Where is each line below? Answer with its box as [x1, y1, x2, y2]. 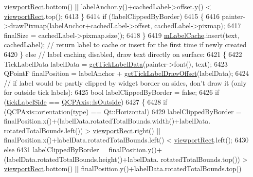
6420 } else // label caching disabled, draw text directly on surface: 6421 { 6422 [4, 49, 242, 59]
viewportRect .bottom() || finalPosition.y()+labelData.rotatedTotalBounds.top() [4, 163, 242, 174]
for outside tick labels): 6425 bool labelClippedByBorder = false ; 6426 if [4, 87, 219, 97]
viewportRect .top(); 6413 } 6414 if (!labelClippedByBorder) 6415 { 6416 [4, 11, 220, 21]
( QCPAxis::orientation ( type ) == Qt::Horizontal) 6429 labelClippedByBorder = [4, 106, 241, 116]
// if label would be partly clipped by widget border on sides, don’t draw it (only [4, 77, 247, 88]
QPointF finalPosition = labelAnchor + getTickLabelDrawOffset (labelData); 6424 [4, 68, 249, 78]
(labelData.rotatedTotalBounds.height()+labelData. [4, 154, 159, 164]
